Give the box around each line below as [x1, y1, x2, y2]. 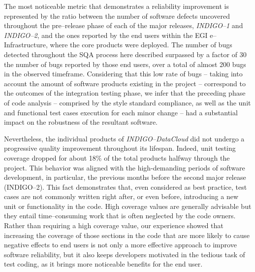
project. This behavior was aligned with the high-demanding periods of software [4, 162, 245, 172]
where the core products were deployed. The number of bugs [50, 39, 232, 50]
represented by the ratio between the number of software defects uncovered [4, 10, 230, 21]
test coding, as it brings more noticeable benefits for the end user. [4, 259, 203, 269]
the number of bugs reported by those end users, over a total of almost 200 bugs [4, 59, 246, 69]
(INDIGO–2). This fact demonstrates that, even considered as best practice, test [4, 181, 247, 192]
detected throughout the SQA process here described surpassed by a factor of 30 [4, 49, 247, 59]
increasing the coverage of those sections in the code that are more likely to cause [4, 230, 250, 240]
